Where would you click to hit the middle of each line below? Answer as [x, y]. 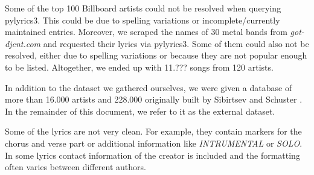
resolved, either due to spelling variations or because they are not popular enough [156, 55]
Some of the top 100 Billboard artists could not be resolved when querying [143, 8]
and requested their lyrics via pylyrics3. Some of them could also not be [176, 43]
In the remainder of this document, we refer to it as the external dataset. [140, 111]
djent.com [23, 43]
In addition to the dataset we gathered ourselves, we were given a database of [149, 87]
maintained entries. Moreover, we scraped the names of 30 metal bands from [146, 32]
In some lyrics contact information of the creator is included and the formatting [152, 155]
